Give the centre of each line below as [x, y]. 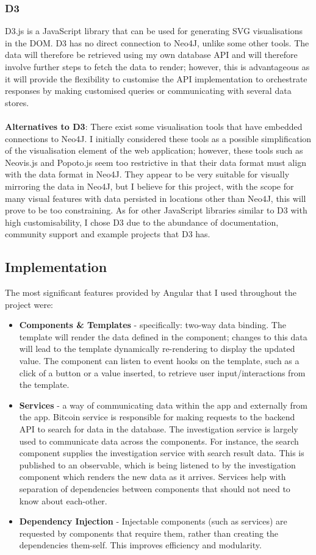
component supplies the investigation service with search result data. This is [162, 453]
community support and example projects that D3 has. [108, 234]
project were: [29, 304]
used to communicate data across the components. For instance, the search [159, 441]
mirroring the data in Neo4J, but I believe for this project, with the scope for [149, 186]
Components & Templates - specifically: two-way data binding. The [153, 325]
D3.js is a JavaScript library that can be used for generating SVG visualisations [154, 31]
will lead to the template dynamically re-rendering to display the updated [157, 349]
